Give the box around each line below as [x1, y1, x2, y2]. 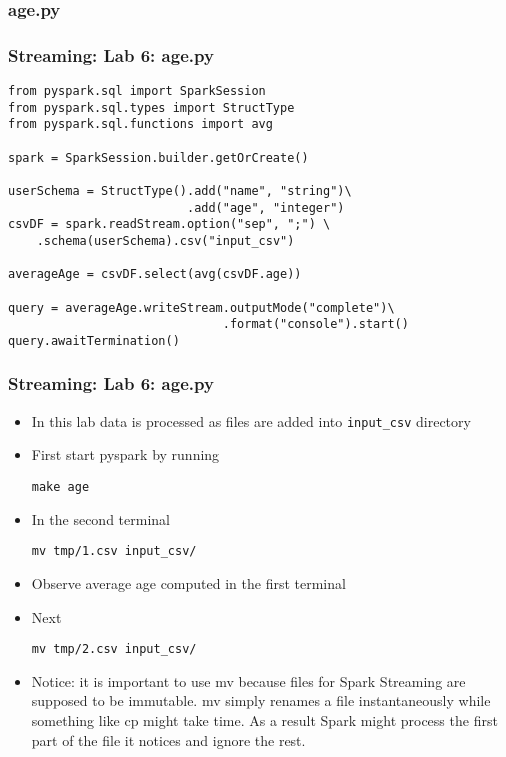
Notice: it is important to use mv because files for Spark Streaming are [31, 670, 466, 691]
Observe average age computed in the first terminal [31, 572, 346, 593]
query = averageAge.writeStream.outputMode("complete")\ [8, 300, 395, 315]
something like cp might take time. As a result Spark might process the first [31, 709, 498, 730]
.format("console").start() [222, 317, 409, 332]
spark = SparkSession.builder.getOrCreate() [8, 150, 309, 165]
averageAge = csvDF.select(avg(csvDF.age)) [8, 267, 302, 282]
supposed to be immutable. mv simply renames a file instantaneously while [31, 690, 491, 711]
